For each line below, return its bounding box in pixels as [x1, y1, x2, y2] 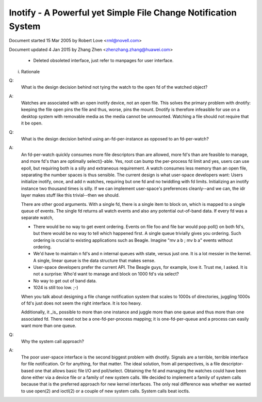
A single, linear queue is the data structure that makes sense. [33, 257, 156, 263]
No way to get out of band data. [33, 278, 97, 283]
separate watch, [21, 215, 53, 220]
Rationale [21, 68, 40, 75]
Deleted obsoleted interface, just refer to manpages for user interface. [33, 58, 174, 63]
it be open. [21, 120, 43, 126]
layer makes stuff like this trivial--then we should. [21, 192, 120, 198]
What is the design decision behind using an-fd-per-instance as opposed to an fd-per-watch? [21, 136, 209, 142]
